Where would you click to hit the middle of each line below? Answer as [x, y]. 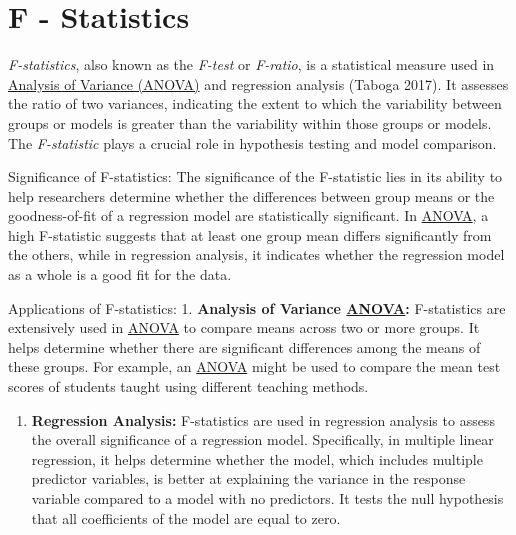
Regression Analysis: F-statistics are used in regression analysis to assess [263, 419]
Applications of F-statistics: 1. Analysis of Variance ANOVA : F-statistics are [257, 307]
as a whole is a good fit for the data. [120, 274]
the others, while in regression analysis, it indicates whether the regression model [256, 254]
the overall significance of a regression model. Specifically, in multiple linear [262, 439]
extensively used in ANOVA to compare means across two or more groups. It [244, 327]
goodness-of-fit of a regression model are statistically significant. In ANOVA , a [248, 215]
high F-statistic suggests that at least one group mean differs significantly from [250, 234]
